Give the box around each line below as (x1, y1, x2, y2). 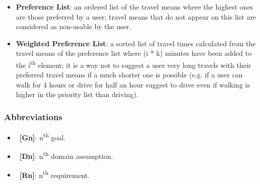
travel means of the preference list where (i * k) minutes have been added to (16, 48, 252, 58)
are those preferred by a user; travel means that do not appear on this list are (16, 11, 256, 22)
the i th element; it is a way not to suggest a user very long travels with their (16, 58, 251, 70)
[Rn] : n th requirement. (19, 168, 90, 180)
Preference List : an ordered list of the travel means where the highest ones (16, 2, 253, 12)
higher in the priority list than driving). (16, 89, 139, 100)
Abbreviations (4, 110, 62, 123)
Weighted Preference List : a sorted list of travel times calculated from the (16, 38, 256, 48)
